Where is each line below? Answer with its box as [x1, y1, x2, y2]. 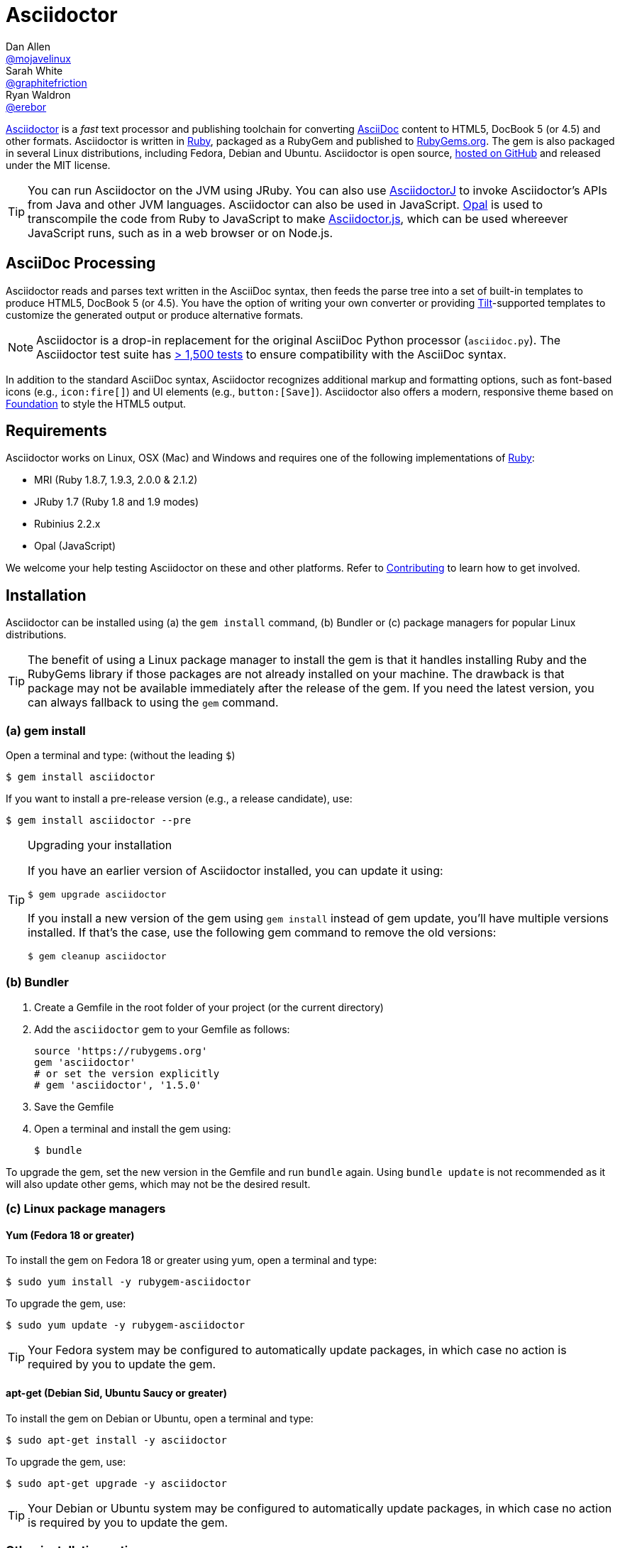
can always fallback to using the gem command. [28, 695, 279, 710]
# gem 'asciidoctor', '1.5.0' [34, 1079, 202, 1091]
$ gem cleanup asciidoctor [28, 951, 167, 962]
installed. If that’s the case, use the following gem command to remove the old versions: [28, 925, 497, 940]
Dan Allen [6, 40, 51, 53]
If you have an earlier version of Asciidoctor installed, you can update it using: [28, 863, 443, 878]
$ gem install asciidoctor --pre [6, 814, 192, 827]
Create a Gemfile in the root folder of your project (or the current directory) [34, 1001, 384, 1013]
